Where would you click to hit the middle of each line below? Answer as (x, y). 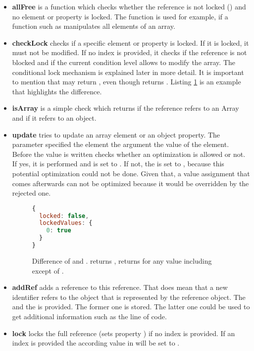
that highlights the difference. (57, 91)
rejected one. (31, 193)
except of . (48, 270)
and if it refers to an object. (54, 117)
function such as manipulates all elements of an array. (94, 26)
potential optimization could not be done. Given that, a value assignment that (131, 173)
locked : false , (64, 216)
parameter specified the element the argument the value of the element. (121, 144)
